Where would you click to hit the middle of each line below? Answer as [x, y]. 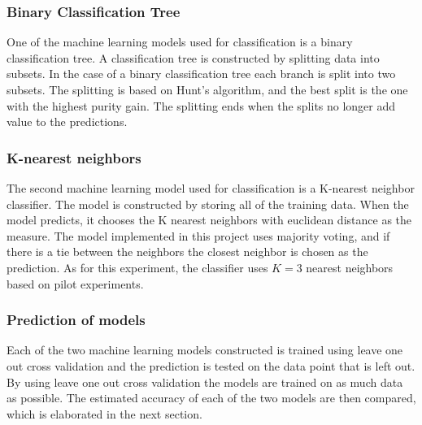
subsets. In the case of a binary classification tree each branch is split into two [201, 74]
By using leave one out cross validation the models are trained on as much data [205, 382]
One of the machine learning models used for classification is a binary [180, 42]
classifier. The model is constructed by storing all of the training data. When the [208, 204]
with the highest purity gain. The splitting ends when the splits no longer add [201, 105]
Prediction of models [76, 320]
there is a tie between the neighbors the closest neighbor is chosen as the [187, 252]
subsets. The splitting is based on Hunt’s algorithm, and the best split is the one [207, 89]
